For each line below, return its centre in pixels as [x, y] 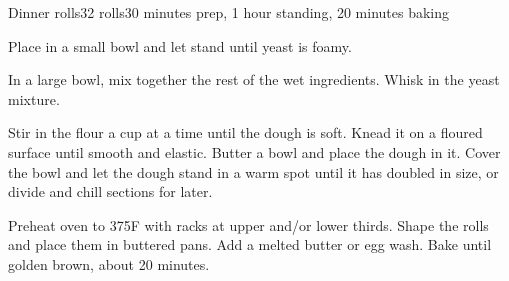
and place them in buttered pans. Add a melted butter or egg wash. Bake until [250, 244]
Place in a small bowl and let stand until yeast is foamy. [180, 45]
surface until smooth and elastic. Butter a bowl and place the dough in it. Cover [254, 151]
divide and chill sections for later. [110, 191]
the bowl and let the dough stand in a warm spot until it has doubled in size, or [253, 171]
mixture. [34, 98]
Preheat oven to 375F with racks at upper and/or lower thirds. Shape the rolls [248, 224]
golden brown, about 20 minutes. [109, 263]
